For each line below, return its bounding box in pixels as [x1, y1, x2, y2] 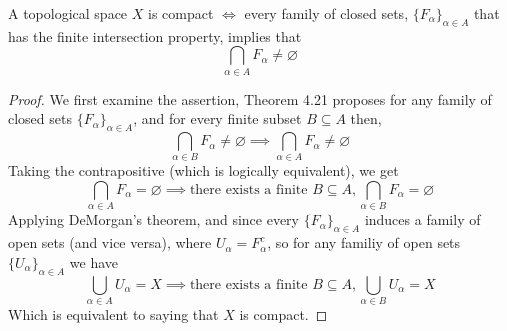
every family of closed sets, [244, 3, 409, 23]
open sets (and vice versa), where [8, 232, 212, 253]
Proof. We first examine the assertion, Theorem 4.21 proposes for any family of [8, 88, 492, 109]
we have [69, 251, 118, 272]
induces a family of [364, 209, 481, 230]
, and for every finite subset [133, 108, 302, 129]
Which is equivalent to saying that [8, 303, 219, 324]
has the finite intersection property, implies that [8, 25, 302, 46]
